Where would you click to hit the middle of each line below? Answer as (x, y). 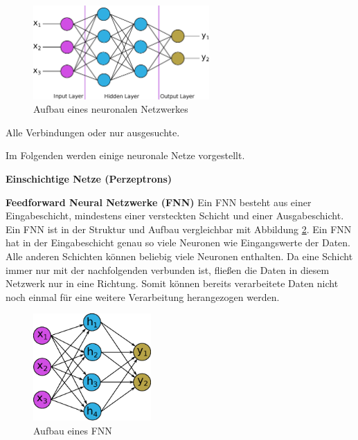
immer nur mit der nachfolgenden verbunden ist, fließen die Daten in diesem (168, 269)
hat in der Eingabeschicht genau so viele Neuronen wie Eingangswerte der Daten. (178, 242)
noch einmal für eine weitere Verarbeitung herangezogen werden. (143, 296)
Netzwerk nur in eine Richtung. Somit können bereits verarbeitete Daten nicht (172, 283)
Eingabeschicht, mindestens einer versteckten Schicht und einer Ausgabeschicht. (175, 216)
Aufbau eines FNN (73, 430)
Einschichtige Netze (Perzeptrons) (89, 179)
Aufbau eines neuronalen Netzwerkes (111, 109)
